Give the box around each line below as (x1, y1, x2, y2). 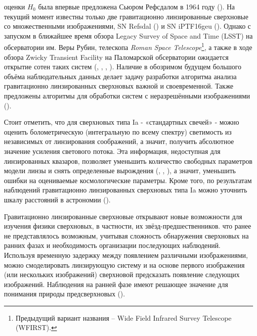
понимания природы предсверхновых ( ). (4, 288, 125, 299)
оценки (4, 1, 25, 11)
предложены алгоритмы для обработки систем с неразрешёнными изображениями (4, 91, 250, 100)
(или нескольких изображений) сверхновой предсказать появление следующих (4, 269, 240, 280)
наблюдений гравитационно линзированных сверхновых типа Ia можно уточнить (4, 185, 247, 195)
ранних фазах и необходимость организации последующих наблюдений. (4, 240, 221, 250)
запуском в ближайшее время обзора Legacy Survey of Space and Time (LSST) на (4, 30, 253, 41)
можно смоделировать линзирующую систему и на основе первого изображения (4, 259, 245, 270)
